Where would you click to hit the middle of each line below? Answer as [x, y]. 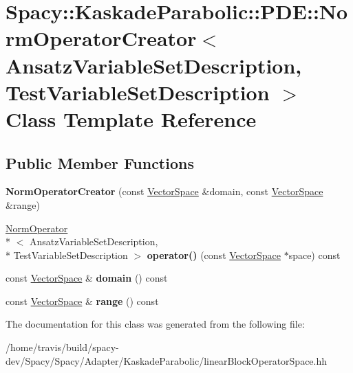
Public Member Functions [100, 162]
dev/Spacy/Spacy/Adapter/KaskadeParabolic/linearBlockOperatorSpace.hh [167, 360]
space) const [314, 255]
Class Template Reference [131, 118]
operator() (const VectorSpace [214, 255]
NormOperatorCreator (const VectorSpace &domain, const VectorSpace [164, 191]
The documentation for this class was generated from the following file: [155, 324]
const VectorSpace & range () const [82, 301]
